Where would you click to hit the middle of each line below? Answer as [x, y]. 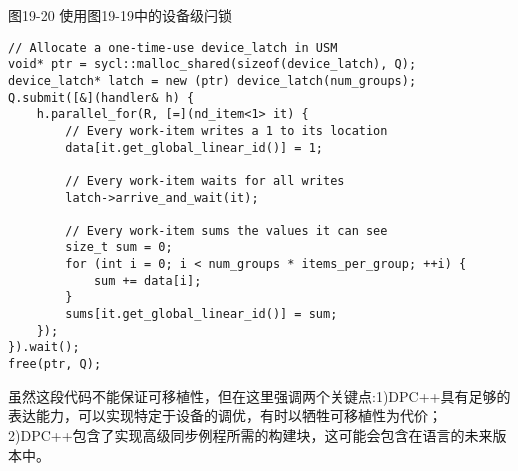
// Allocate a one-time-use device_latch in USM [173, 47]
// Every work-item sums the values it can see [226, 230]
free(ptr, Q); [55, 364]
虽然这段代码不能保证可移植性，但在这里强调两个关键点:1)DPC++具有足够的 [259, 395]
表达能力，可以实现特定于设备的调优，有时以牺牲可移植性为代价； [225, 415]
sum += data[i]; [147, 280]
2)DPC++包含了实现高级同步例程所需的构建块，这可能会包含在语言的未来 [250, 434]
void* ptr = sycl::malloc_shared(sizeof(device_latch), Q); [212, 64]
